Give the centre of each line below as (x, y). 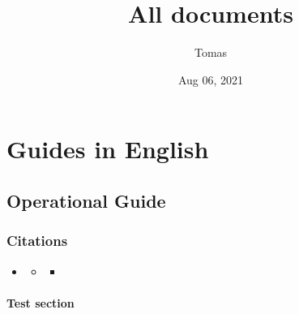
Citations (37, 241)
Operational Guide (86, 200)
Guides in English (108, 149)
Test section (41, 302)
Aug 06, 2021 (211, 79)
